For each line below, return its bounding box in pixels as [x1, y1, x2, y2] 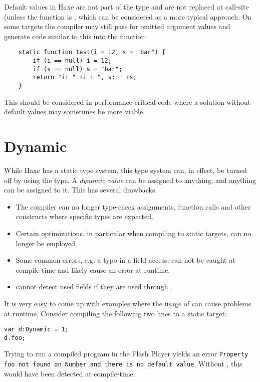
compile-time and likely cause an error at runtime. [16, 264, 170, 275]
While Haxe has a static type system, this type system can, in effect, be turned [4, 164, 247, 175]
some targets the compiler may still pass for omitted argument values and [4, 21, 230, 32]
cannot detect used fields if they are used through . [16, 281, 172, 292]
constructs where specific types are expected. [16, 211, 153, 222]
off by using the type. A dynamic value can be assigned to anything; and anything [4, 174, 256, 185]
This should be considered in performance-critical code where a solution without [4, 96, 251, 107]
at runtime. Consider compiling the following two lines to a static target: [4, 308, 227, 318]
